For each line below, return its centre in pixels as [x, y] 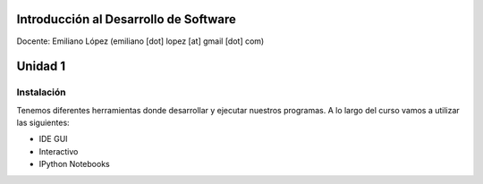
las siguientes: [43, 123]
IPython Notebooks [75, 164]
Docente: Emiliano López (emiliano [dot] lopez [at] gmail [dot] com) [140, 41]
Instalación [41, 92]
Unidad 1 [41, 67]
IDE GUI [53, 139]
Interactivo [59, 151]
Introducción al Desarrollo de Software [127, 19]
